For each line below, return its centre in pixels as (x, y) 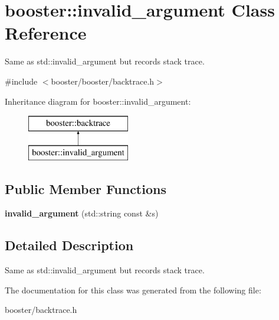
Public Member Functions (86, 188)
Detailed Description (69, 245)
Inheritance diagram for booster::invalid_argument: (98, 101)
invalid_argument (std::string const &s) (82, 213)
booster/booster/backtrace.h (103, 81)
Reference (46, 33)
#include (21, 81)
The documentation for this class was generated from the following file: (133, 290)
